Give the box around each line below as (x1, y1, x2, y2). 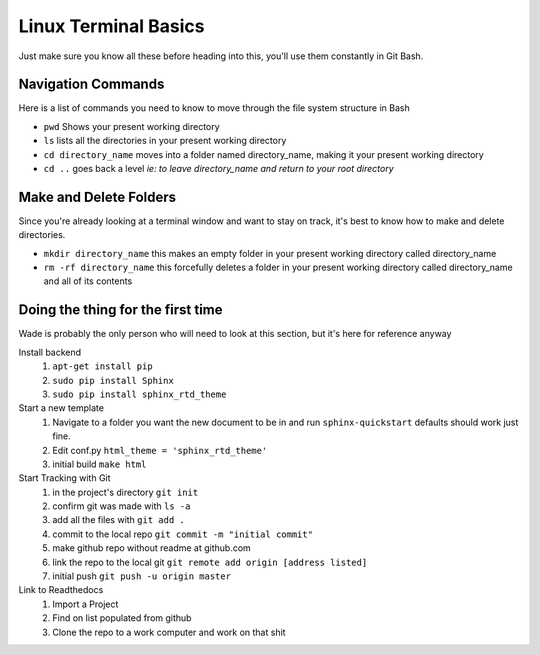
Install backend (18, 346, 82, 358)
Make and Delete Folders (18, 188, 177, 205)
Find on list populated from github (52, 612, 192, 624)
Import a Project (52, 598, 119, 610)
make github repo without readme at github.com (52, 542, 252, 554)
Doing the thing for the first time (18, 301, 224, 319)
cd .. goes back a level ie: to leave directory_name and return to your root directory (43, 163, 394, 175)
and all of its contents (43, 275, 133, 287)
